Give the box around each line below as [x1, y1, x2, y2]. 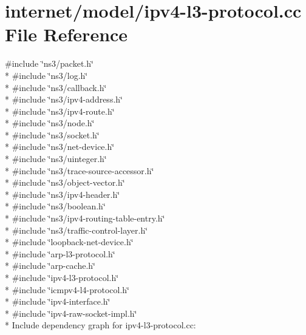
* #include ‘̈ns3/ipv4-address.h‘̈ [5, 93, 123, 106]
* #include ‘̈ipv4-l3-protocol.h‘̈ [5, 271, 119, 283]
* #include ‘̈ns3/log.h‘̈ [5, 69, 88, 81]
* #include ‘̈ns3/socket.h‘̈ [5, 128, 100, 141]
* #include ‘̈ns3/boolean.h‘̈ [5, 200, 106, 212]
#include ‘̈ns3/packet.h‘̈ [5, 57, 93, 70]
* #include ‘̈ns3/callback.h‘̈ [5, 81, 107, 93]
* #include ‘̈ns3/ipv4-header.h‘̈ [5, 188, 120, 200]
